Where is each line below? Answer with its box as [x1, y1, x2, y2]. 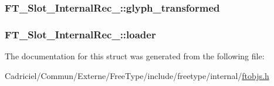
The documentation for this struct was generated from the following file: [5, 50, 265, 62]
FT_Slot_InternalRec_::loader [5, 27, 156, 41]
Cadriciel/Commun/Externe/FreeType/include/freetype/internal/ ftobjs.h [5, 69, 269, 81]
